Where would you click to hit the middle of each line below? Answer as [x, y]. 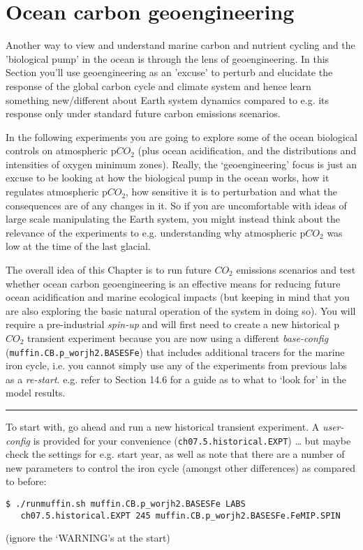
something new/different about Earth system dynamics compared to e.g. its [168, 99]
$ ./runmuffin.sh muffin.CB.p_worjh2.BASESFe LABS [126, 504]
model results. [36, 393]
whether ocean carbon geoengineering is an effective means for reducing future [173, 283]
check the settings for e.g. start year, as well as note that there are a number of [175, 454]
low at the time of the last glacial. [78, 246]
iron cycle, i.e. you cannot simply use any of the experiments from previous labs [176, 365]
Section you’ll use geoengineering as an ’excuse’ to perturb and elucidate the [169, 72]
